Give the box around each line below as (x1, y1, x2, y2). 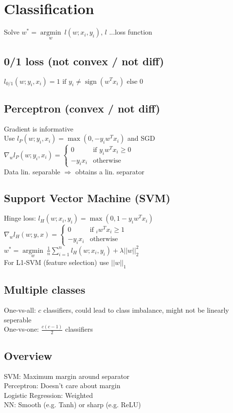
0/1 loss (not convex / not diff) (4, 53, 164, 68)
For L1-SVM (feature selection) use (4, 257, 109, 267)
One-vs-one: (4, 324, 39, 334)
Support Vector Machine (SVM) (4, 190, 171, 205)
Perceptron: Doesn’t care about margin (4, 380, 121, 391)
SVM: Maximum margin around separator (4, 371, 130, 381)
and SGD (127, 133, 155, 143)
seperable (4, 314, 32, 324)
